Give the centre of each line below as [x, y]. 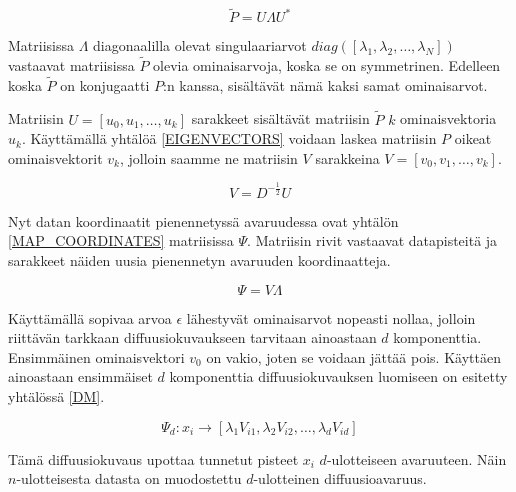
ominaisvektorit [55, 157]
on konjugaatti [105, 84]
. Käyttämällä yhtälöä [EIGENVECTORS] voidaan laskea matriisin [229, 138]
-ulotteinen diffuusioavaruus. [340, 478]
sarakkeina [347, 157]
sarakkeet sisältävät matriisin [280, 118]
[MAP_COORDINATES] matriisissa [121, 240]
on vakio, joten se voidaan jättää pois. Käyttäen [353, 356]
